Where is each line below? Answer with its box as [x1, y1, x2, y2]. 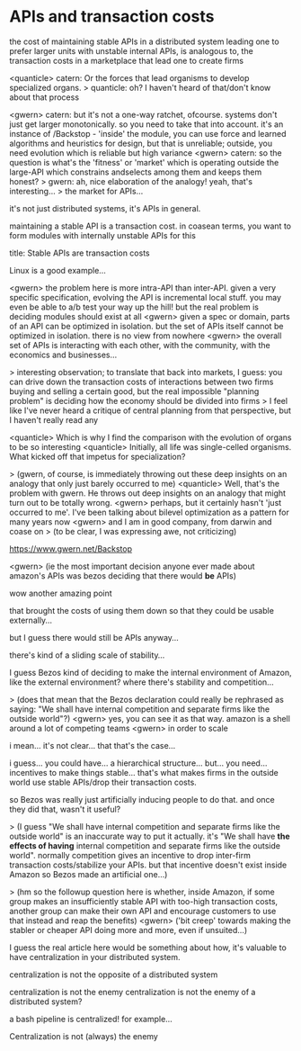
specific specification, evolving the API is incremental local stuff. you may [9, 292, 281, 302]
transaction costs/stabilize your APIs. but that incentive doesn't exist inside [9, 859, 288, 870]
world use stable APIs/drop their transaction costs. [9, 777, 198, 787]
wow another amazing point [9, 588, 112, 598]
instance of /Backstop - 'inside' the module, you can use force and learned [9, 128, 287, 139]
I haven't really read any [9, 414, 99, 425]
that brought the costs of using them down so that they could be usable [9, 605, 274, 615]
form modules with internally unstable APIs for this [9, 229, 196, 240]
